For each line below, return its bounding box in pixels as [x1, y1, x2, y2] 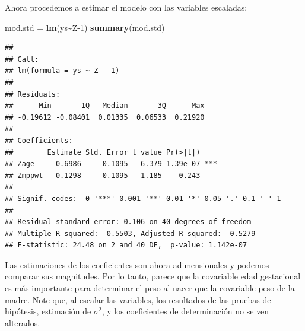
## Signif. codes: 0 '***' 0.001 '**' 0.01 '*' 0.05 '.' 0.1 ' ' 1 [5, 194, 281, 203]
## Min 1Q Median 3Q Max [5, 101, 205, 110]
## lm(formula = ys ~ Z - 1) [5, 66, 120, 75]
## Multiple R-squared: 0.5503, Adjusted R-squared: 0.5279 [5, 229, 256, 238]
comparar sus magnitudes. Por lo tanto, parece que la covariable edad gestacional [5, 270, 301, 282]
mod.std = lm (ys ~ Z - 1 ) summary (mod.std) [5, 21, 165, 33]
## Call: [5, 55, 39, 63]
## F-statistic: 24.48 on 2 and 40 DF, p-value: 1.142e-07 [5, 241, 247, 250]
